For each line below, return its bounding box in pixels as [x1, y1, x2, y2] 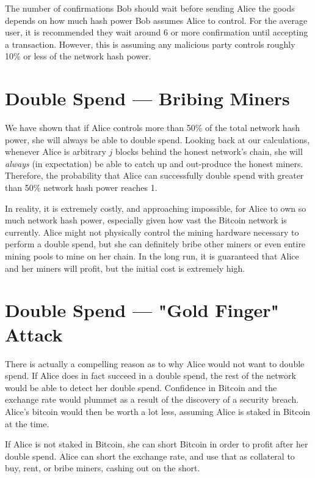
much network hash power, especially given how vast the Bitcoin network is [5, 214, 287, 226]
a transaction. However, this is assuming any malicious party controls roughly [5, 37, 295, 50]
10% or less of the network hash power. [5, 50, 151, 62]
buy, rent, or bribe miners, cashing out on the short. [5, 461, 200, 474]
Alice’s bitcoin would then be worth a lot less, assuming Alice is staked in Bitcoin [5, 405, 311, 417]
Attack [5, 321, 63, 346]
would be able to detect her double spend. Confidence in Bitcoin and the [5, 381, 277, 394]
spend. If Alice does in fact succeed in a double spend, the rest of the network [5, 369, 296, 382]
